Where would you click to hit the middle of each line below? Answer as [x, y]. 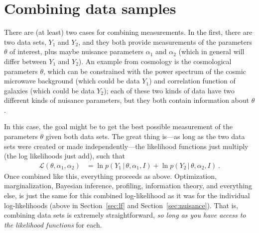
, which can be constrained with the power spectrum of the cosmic [145, 71]
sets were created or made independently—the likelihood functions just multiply [126, 146]
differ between [25, 61]
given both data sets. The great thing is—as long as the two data [145, 136]
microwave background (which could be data [72, 81]
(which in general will [211, 51]
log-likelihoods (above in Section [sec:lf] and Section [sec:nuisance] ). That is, [121, 205]
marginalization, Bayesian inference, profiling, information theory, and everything [128, 186]
